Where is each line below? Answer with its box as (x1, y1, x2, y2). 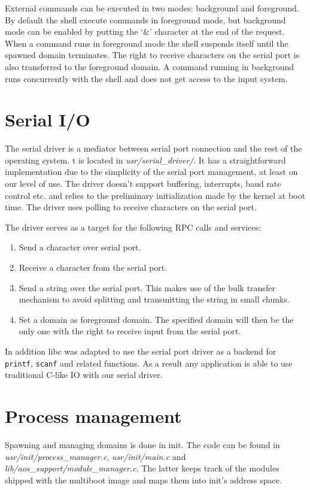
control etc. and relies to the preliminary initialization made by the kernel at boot (5, 189, 305, 201)
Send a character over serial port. (19, 241, 141, 253)
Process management (5, 404, 182, 428)
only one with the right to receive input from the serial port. (19, 325, 241, 337)
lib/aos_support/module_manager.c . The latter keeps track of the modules (5, 462, 279, 474)
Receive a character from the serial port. (19, 261, 168, 274)
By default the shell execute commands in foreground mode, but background (5, 13, 286, 26)
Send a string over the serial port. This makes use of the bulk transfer (19, 281, 275, 294)
